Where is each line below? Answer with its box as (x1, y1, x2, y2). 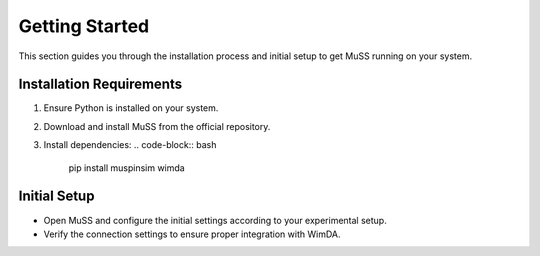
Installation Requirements (18, 76, 183, 93)
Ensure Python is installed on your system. (43, 102, 219, 114)
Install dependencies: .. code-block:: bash (43, 139, 217, 151)
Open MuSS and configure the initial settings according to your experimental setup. (43, 214, 387, 226)
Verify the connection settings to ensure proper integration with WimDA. (43, 228, 341, 240)
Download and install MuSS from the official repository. (43, 120, 271, 132)
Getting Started (18, 15, 150, 37)
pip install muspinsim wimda (68, 161, 185, 174)
